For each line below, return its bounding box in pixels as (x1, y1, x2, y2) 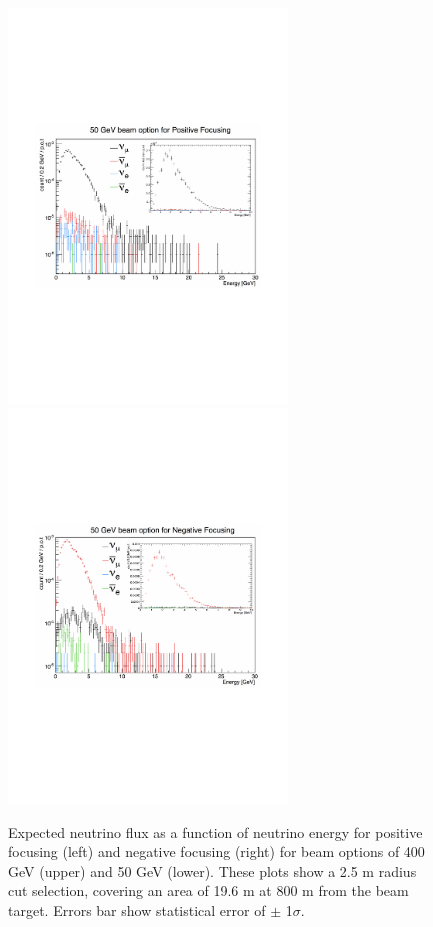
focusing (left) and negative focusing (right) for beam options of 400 (8, 841, 425, 862)
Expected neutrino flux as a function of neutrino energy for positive (8, 821, 423, 842)
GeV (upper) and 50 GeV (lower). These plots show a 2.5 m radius (8, 860, 417, 881)
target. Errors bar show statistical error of (8, 899, 266, 920)
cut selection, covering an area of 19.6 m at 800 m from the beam (8, 880, 409, 901)
